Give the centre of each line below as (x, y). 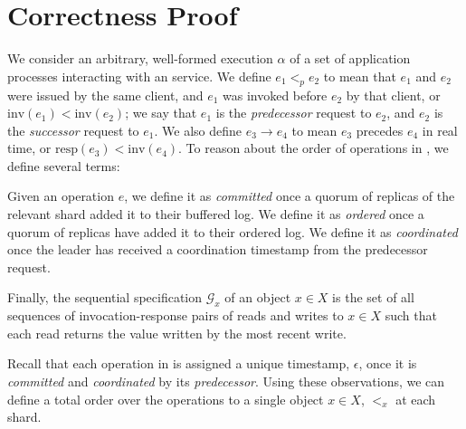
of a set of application (350, 58)
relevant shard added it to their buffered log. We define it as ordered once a (216, 214)
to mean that (360, 76)
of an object (258, 297)
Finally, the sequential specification (105, 297)
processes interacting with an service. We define (139, 76)
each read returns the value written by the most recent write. (177, 333)
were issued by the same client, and (105, 95)
